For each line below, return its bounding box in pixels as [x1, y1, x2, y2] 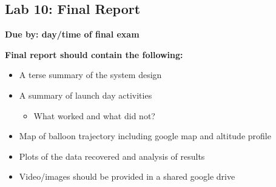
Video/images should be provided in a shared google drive [19, 170, 235, 183]
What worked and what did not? [33, 109, 155, 122]
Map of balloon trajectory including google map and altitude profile [19, 130, 271, 142]
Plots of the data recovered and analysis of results [19, 149, 205, 162]
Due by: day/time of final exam [5, 28, 140, 41]
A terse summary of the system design [19, 68, 162, 81]
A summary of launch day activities [19, 88, 152, 101]
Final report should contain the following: [5, 48, 183, 61]
